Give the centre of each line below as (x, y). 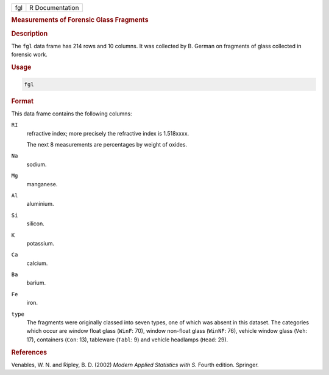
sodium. (37, 164)
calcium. (37, 263)
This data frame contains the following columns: (72, 114)
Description (30, 34)
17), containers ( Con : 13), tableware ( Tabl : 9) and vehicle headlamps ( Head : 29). (127, 340)
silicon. (36, 224)
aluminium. (40, 204)
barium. (36, 283)
